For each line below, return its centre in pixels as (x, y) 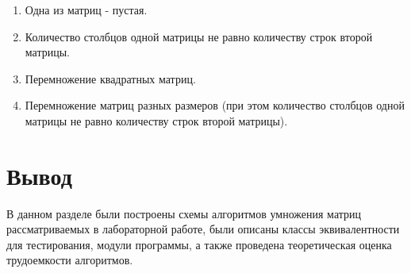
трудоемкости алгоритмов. (70, 260)
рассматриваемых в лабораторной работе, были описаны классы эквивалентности (203, 229)
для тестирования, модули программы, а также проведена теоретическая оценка (199, 244)
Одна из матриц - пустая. (86, 10)
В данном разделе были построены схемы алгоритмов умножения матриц (184, 213)
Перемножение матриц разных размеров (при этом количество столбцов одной (215, 105)
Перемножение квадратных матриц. (110, 78)
